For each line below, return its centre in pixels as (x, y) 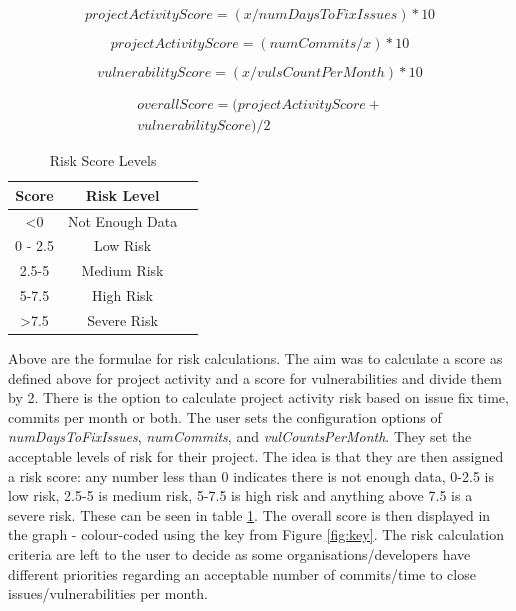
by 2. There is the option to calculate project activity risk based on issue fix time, (258, 397)
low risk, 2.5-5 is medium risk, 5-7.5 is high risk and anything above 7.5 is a (240, 495)
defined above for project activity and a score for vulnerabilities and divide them (255, 377)
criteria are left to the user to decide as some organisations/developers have (239, 553)
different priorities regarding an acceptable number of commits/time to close (242, 573)
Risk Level (122, 194)
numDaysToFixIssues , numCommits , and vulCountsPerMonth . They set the (240, 436)
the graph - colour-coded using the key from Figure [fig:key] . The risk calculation (256, 534)
